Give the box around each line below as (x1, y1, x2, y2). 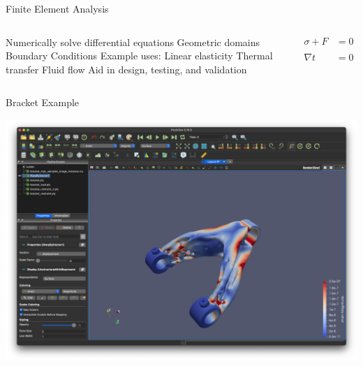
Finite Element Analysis (6, 1, 109, 15)
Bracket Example (6, 95, 80, 110)
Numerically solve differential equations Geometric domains (6, 34, 260, 49)
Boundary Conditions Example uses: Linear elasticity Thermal (6, 48, 273, 63)
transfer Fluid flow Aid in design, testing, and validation (6, 61, 247, 76)
